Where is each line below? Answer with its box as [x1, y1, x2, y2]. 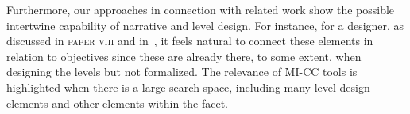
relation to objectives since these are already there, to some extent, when [6, 47, 362, 64]
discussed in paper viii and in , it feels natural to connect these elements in [6, 32, 373, 49]
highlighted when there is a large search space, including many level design [6, 78, 370, 95]
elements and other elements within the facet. [6, 94, 228, 111]
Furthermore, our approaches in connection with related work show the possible [6, 2, 395, 17]
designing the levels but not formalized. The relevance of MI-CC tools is [6, 63, 358, 80]
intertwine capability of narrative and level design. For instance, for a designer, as [6, 17, 404, 33]
